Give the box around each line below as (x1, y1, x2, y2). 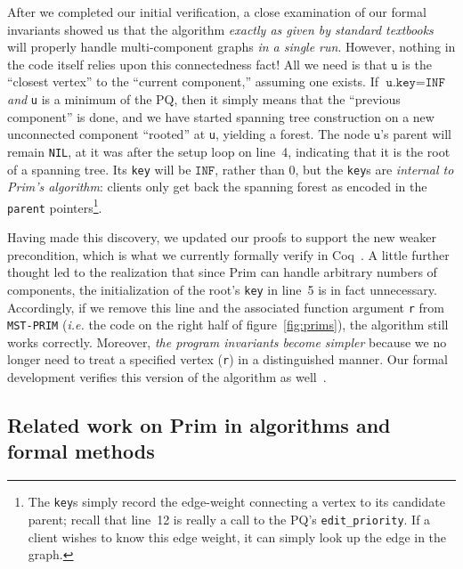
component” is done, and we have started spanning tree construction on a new (7, 107, 435, 126)
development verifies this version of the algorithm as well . (7, 368, 327, 386)
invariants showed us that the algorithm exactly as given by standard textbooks (7, 20, 434, 38)
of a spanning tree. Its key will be (7, 159, 191, 178)
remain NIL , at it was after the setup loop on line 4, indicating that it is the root (7, 142, 451, 160)
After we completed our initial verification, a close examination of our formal (7, 3, 426, 20)
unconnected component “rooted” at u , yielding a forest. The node (7, 125, 370, 143)
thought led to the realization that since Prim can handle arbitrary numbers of (7, 263, 437, 281)
